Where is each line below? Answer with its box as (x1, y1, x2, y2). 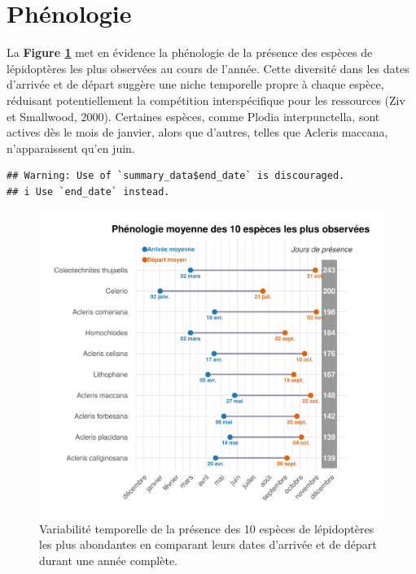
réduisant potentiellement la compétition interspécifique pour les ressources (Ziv (7, 91, 405, 108)
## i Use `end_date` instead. (7, 185, 170, 198)
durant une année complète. (39, 552, 177, 569)
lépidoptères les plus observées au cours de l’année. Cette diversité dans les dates (7, 59, 409, 76)
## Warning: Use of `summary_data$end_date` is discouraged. (7, 170, 345, 182)
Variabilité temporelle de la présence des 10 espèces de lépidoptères (39, 520, 374, 537)
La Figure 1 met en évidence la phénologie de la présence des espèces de (7, 44, 373, 61)
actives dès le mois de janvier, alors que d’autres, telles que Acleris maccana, (7, 124, 388, 141)
